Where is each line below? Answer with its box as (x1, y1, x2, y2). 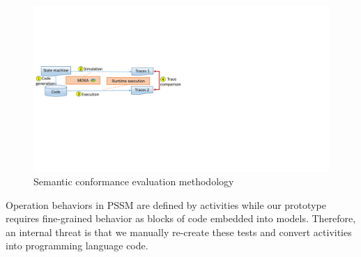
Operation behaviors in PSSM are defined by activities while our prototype (6, 197, 326, 212)
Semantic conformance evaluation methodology (33, 174, 234, 189)
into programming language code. (6, 238, 148, 253)
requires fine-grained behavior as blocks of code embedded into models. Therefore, (6, 211, 356, 226)
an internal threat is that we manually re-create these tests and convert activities (6, 224, 352, 239)
